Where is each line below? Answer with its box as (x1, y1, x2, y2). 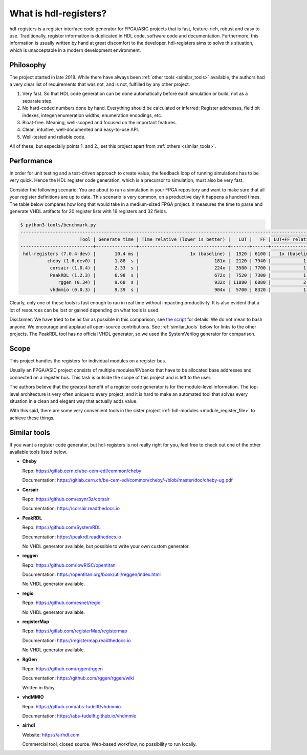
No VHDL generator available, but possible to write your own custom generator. (22, 543, 190, 549)
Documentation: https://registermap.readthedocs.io (22, 637, 131, 644)
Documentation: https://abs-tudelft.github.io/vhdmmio (22, 712, 137, 719)
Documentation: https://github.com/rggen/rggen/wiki (22, 675, 134, 681)
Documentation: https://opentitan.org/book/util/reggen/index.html (22, 571, 161, 577)
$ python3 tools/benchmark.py (20, 222, 96, 228)
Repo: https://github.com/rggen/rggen (22, 665, 103, 672)
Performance (9, 157, 53, 165)
